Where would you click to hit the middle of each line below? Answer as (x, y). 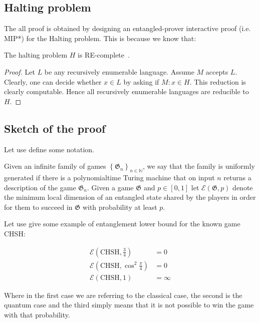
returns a (237, 177)
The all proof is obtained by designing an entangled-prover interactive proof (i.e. (127, 28)
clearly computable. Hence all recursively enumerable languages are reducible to (126, 91)
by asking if (141, 81)
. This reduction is (218, 81)
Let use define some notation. (49, 149)
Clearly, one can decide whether (53, 81)
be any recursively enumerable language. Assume (119, 71)
